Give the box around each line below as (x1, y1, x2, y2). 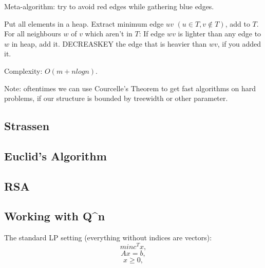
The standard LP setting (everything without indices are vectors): (4, 232, 212, 243)
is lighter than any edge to (178, 28, 261, 39)
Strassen (4, 118, 50, 134)
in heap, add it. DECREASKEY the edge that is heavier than (11, 38, 207, 49)
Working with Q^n (4, 208, 105, 224)
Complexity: (4, 65, 43, 76)
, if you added (217, 38, 261, 49)
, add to (225, 18, 250, 29)
